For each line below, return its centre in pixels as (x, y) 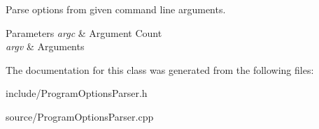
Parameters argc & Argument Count (84, 32)
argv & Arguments (45, 46)
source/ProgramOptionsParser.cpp (80, 116)
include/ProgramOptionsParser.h (77, 93)
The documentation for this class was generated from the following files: (160, 69)
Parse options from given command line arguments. (116, 9)
